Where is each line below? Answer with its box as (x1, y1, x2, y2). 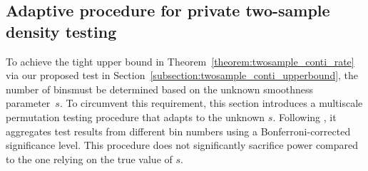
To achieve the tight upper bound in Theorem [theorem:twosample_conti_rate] (6, 53, 354, 68)
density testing (6, 20, 117, 42)
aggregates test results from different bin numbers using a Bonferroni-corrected (6, 123, 351, 138)
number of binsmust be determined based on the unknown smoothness (6, 81, 314, 96)
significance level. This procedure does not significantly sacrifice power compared (6, 138, 359, 152)
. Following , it (272, 109, 337, 124)
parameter (6, 95, 51, 110)
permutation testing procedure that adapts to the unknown (6, 109, 265, 124)
